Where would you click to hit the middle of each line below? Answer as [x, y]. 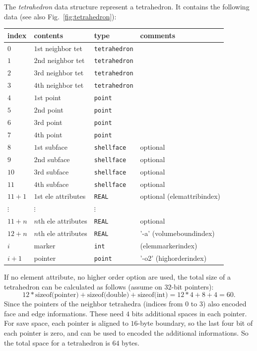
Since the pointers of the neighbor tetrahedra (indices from [94, 304]
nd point [50, 110]
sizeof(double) [108, 295]
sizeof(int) [153, 295]
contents [48, 35]
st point [49, 97]
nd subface [54, 159]
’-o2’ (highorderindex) [173, 258]
